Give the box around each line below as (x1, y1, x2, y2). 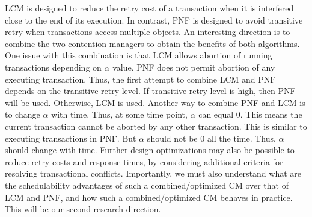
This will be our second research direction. (5, 203, 161, 215)
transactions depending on (5, 60, 102, 73)
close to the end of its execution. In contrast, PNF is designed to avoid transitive (5, 13, 303, 26)
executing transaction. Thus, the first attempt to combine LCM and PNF (5, 72, 276, 85)
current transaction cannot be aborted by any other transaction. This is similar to (5, 119, 307, 132)
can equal (198, 108, 234, 121)
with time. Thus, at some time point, (51, 108, 188, 121)
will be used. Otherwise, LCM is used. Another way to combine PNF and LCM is (5, 96, 305, 108)
